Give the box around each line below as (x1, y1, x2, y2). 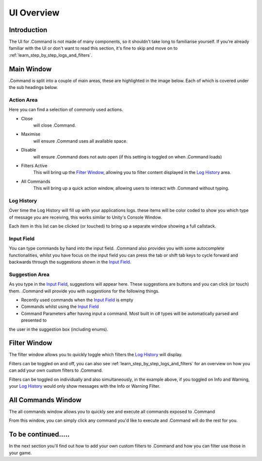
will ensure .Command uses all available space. (33, 138, 128, 144)
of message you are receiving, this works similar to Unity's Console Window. (9, 214, 162, 220)
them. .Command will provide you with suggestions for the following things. (9, 288, 160, 294)
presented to (21, 317, 47, 323)
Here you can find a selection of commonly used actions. (9, 107, 123, 113)
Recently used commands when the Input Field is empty (21, 297, 133, 303)
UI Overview (9, 7, 60, 18)
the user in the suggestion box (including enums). (9, 326, 109, 332)
